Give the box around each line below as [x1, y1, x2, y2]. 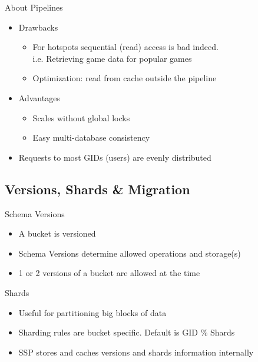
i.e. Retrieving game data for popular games [32, 52, 192, 64]
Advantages [18, 91, 60, 104]
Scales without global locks [32, 111, 130, 124]
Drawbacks [18, 21, 58, 33]
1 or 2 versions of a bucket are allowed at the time [18, 267, 200, 279]
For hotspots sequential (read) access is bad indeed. [32, 41, 219, 53]
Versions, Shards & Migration [5, 180, 190, 198]
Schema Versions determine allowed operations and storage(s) [18, 247, 241, 259]
